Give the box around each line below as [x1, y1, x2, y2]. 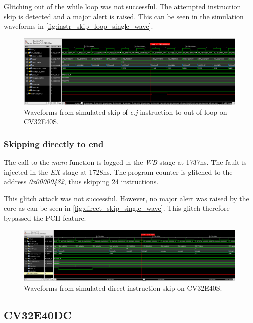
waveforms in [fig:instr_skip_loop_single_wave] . [4, 21, 153, 31]
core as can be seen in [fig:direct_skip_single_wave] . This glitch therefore [4, 203, 230, 213]
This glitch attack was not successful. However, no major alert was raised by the [4, 193, 249, 203]
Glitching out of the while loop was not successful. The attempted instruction [4, 1, 241, 11]
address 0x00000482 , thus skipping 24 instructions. [4, 176, 159, 187]
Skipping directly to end [4, 137, 104, 150]
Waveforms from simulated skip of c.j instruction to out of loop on [24, 106, 227, 117]
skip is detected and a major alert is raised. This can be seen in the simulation [4, 11, 244, 21]
